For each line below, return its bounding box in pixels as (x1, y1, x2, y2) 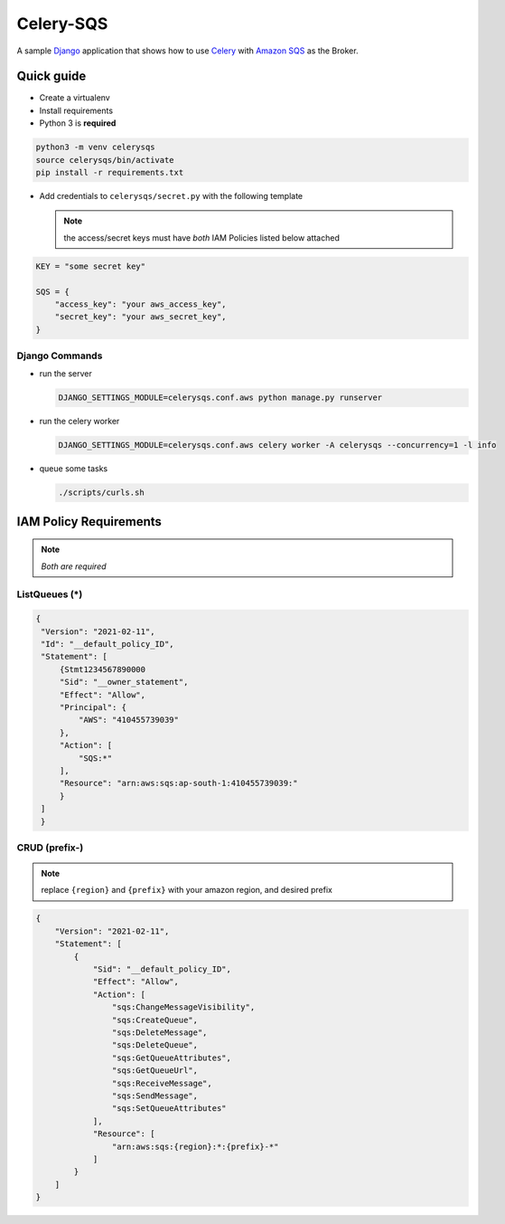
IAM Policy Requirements (16, 514, 163, 529)
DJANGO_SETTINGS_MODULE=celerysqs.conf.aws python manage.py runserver (58, 393, 383, 403)
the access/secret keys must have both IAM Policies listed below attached (63, 232, 341, 243)
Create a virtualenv (39, 92, 110, 103)
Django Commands (16, 349, 103, 362)
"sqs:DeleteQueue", (111, 1040, 199, 1050)
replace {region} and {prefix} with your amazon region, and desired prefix (41, 885, 333, 896)
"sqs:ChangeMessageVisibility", (111, 1002, 256, 1012)
